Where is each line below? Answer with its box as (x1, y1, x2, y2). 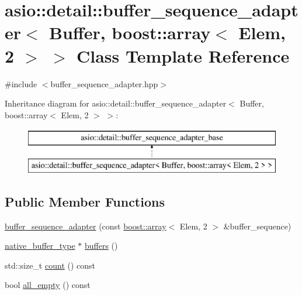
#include (5, 77, 37, 90)
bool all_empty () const (5, 279, 91, 291)
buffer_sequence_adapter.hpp (50, 77, 158, 90)
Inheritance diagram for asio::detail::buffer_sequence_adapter (5, 97, 227, 109)
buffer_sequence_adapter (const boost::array (5, 219, 166, 232)
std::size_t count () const (5, 259, 96, 271)
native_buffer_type (5, 239, 75, 252)
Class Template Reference (76, 43, 290, 67)
